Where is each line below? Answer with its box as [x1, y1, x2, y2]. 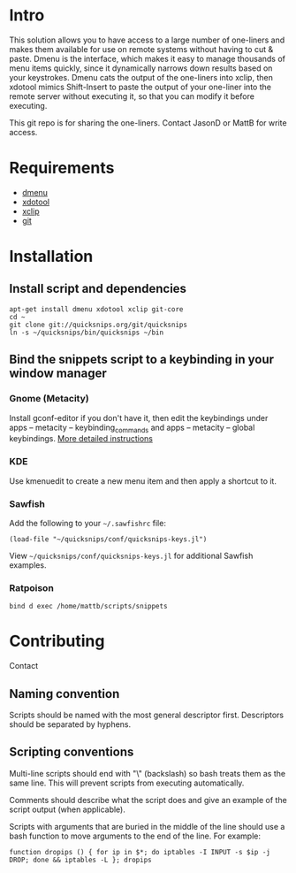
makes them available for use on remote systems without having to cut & [9, 43, 274, 54]
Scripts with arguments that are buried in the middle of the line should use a [9, 821, 285, 831]
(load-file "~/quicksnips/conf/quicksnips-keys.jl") [9, 534, 208, 544]
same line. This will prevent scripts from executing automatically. [9, 777, 245, 788]
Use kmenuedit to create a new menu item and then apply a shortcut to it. [9, 475, 277, 486]
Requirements [9, 158, 115, 178]
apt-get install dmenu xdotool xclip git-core [9, 304, 184, 314]
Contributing [9, 632, 105, 651]
